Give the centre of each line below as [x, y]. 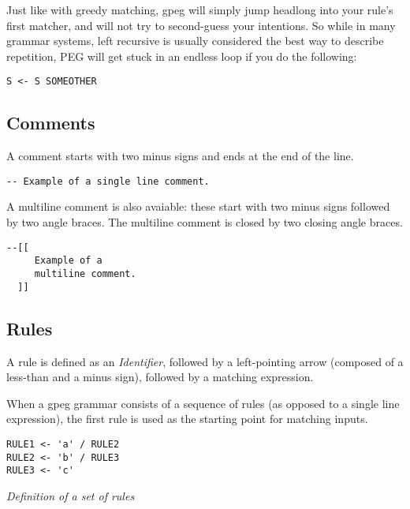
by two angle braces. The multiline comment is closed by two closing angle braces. [205, 222]
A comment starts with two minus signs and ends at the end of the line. [180, 156]
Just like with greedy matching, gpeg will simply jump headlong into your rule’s [200, 9]
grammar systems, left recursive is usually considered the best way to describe [195, 41]
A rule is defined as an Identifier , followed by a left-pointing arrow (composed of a [205, 361]
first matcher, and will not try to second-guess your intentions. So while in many [201, 25]
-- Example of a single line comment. [108, 181]
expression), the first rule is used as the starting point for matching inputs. [187, 419]
